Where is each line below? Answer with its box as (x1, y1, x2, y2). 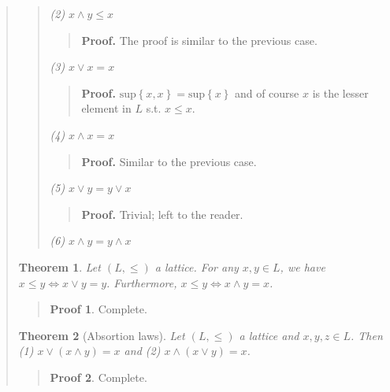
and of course (234, 84, 299, 101)
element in (81, 100, 132, 116)
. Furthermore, (106, 274, 177, 290)
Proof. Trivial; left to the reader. (81, 205, 243, 222)
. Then (351, 327, 383, 343)
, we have (280, 258, 325, 275)
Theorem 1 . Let (18, 258, 101, 275)
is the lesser (312, 84, 369, 101)
